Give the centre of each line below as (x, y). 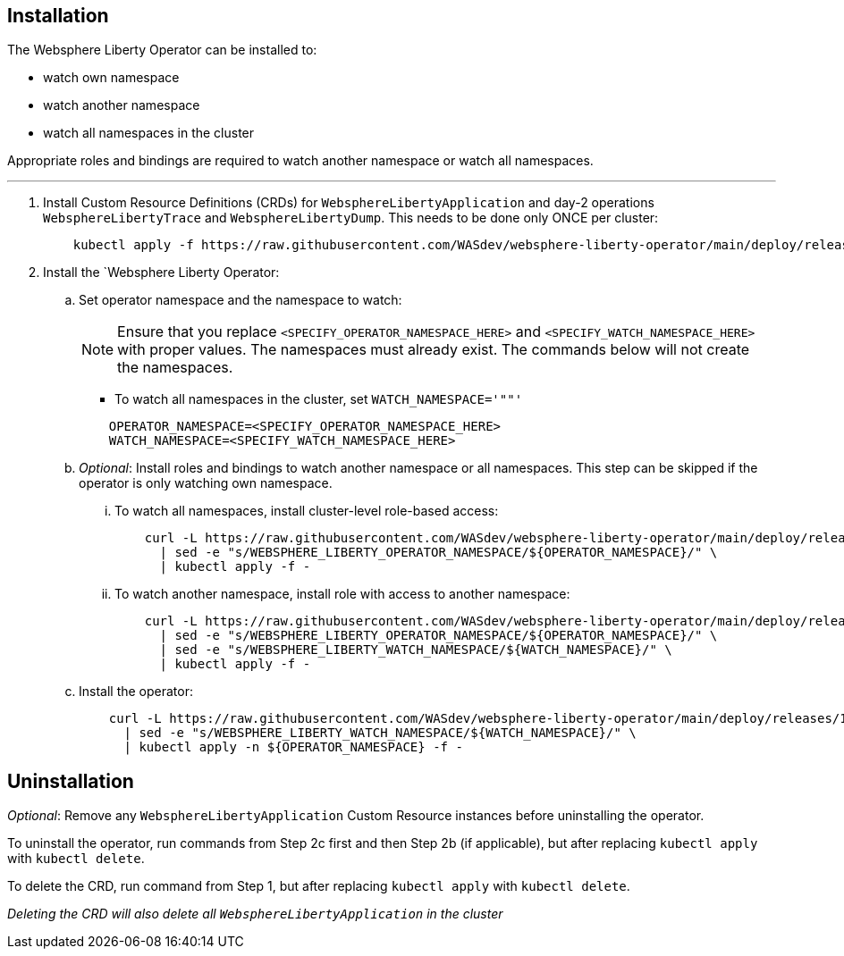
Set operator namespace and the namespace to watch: (241, 300)
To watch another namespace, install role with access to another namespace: (342, 594)
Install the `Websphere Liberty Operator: (161, 273)
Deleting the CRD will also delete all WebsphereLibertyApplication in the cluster (255, 914)
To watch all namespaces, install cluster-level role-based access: (307, 511)
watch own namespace (111, 78)
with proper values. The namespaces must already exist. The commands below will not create (434, 350)
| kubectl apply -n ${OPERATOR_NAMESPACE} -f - (293, 747)
